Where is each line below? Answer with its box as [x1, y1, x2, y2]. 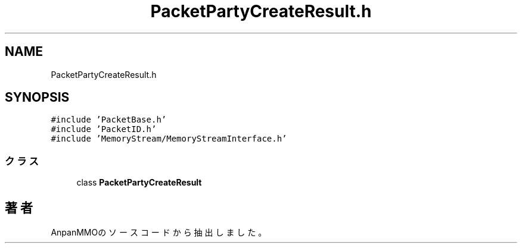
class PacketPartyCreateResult [76, 177, 202, 188]
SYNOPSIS [5, 90, 70, 105]
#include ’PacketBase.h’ [51, 115, 167, 125]
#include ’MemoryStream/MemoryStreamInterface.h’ [51, 134, 287, 144]
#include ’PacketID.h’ [51, 124, 157, 134]
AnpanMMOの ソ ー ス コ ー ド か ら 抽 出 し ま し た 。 [51, 227, 267, 238]
